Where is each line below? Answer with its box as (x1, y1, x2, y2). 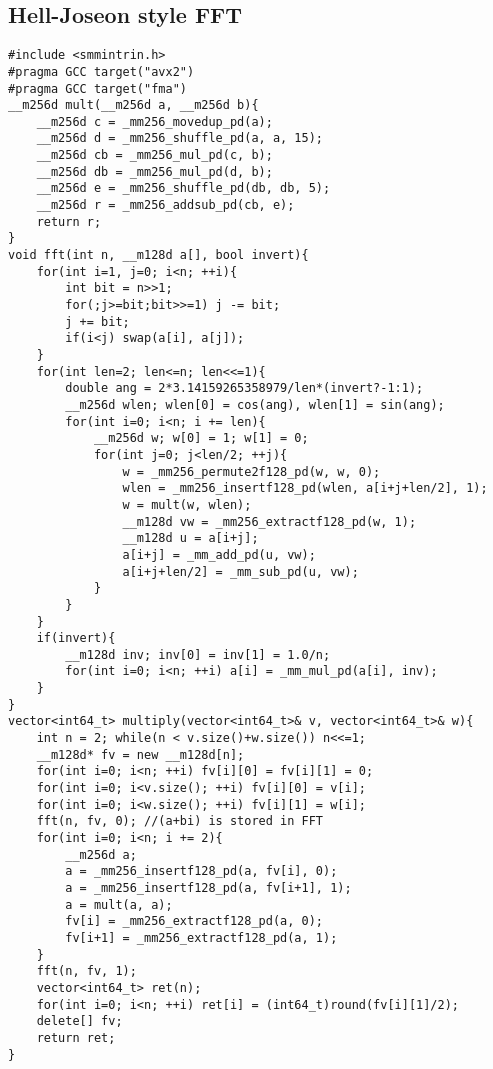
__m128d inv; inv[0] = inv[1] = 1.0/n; (65, 647, 331, 662)
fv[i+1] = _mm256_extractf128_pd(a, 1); (65, 930, 338, 945)
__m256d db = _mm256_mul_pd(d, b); (36, 164, 273, 179)
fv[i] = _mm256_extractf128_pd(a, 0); (65, 914, 323, 929)
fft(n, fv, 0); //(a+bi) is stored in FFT (36, 814, 323, 829)
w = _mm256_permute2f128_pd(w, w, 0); (122, 464, 381, 479)
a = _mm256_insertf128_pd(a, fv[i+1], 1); (65, 881, 352, 896)
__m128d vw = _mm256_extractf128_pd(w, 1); (122, 514, 417, 529)
